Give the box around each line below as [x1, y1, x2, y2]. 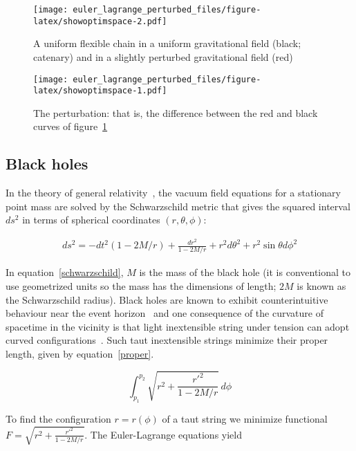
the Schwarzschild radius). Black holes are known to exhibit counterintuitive [6, 292, 328, 306]
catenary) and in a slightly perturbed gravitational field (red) [33, 49, 293, 64]
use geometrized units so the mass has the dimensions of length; [6, 278, 277, 293]
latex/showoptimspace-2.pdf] [33, 16, 167, 26]
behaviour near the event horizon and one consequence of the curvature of [6, 306, 324, 320]
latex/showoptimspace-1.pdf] [33, 86, 167, 96]
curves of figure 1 [33, 119, 108, 134]
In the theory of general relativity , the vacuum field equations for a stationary [6, 185, 341, 200]
